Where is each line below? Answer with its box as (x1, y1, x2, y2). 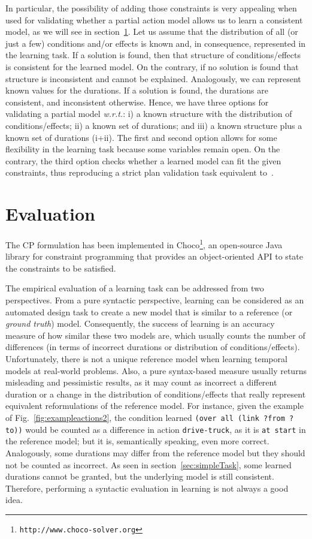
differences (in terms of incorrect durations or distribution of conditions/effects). (5, 341, 300, 353)
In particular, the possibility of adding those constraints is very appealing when (5, 2, 297, 14)
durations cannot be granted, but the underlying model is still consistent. (5, 470, 274, 483)
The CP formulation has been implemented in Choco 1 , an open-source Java (5, 237, 283, 251)
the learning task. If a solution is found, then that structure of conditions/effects (5, 49, 301, 61)
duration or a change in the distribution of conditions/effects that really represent (5, 387, 306, 400)
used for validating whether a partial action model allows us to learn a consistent (5, 13, 303, 26)
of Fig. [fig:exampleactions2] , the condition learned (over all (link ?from (5, 411, 285, 423)
